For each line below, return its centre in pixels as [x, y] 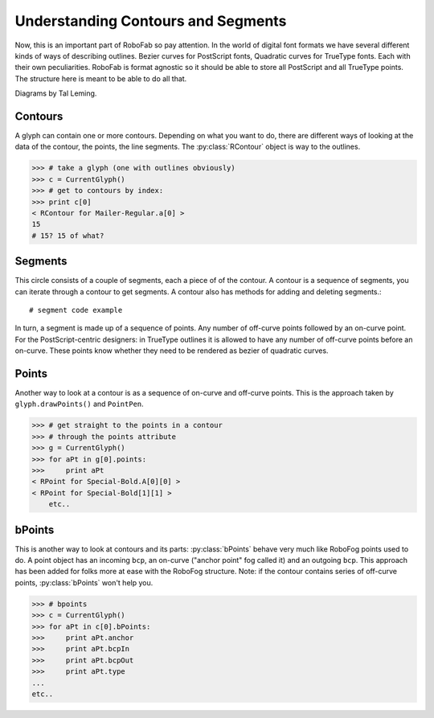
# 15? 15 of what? [68, 236]
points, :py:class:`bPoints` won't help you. [84, 582]
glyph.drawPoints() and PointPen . [79, 404]
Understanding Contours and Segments [151, 21]
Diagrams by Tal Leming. [56, 93]
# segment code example [76, 310]
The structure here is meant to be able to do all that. [101, 78]
